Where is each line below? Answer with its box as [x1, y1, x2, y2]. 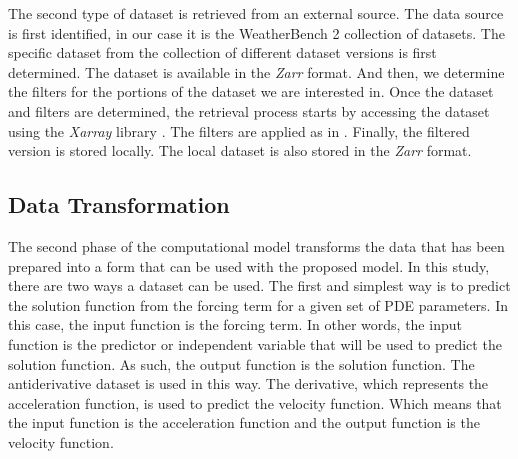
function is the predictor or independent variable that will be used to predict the [8, 333, 502, 354]
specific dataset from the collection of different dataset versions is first [8, 42, 437, 63]
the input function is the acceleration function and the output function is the [8, 412, 480, 433]
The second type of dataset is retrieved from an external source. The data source [8, 3, 504, 23]
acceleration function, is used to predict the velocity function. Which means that [8, 392, 502, 413]
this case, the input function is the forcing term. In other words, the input [8, 314, 462, 335]
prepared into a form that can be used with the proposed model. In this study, [8, 255, 490, 276]
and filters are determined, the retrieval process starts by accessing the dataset [8, 100, 490, 121]
